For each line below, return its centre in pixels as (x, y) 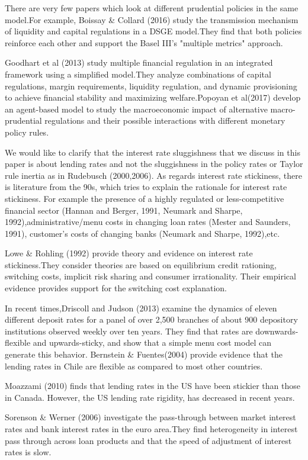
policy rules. (27, 132)
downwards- (277, 331)
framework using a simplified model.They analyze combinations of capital (138, 74)
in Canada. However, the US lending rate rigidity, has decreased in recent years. (150, 397)
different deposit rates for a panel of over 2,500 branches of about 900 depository (151, 319)
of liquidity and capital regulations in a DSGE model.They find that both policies (153, 31)
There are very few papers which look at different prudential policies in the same (152, 8)
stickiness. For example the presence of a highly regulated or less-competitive (145, 198)
